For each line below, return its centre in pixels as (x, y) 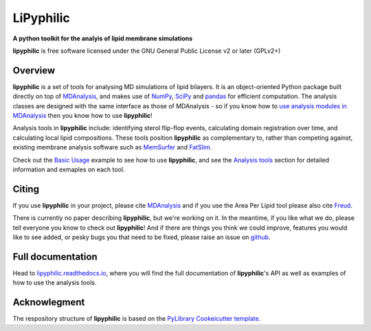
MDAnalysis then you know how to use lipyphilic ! (82, 116)
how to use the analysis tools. (55, 283)
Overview (34, 70)
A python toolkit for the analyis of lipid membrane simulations (103, 38)
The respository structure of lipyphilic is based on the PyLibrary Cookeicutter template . (137, 319)
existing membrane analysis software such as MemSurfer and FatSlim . (112, 147)
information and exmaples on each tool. (69, 169)
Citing (26, 189)
